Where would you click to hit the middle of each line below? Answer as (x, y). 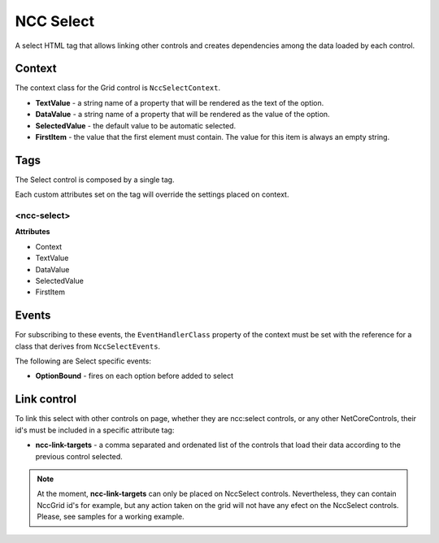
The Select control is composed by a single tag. (95, 180)
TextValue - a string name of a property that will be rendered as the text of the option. (180, 102)
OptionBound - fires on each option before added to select (135, 376)
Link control (46, 400)
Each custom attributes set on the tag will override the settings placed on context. (152, 194)
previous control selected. (79, 456)
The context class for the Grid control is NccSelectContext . (118, 88)
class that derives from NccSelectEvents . (88, 346)
